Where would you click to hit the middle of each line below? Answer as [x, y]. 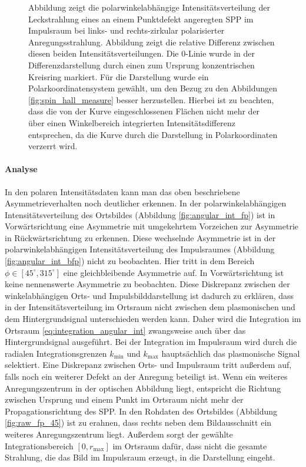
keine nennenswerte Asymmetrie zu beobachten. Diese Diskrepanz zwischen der [147, 284]
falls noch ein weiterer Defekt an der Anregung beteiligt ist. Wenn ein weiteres [146, 376]
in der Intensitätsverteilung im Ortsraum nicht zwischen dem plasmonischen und [150, 307]
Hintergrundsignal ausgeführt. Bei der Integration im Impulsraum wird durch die [151, 342]
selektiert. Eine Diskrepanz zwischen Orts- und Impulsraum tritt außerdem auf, [148, 365]
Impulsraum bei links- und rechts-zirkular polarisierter [127, 30]
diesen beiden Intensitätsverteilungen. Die [104, 53]
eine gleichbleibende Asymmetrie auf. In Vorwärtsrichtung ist [174, 272]
